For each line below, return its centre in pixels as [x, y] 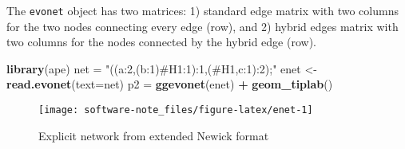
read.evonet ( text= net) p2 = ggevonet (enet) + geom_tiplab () [170, 84]
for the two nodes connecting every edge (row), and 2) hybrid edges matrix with [202, 26]
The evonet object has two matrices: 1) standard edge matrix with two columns [202, 10]
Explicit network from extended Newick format [154, 135]
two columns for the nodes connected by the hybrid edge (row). [161, 42]
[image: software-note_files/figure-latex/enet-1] [176, 110]
